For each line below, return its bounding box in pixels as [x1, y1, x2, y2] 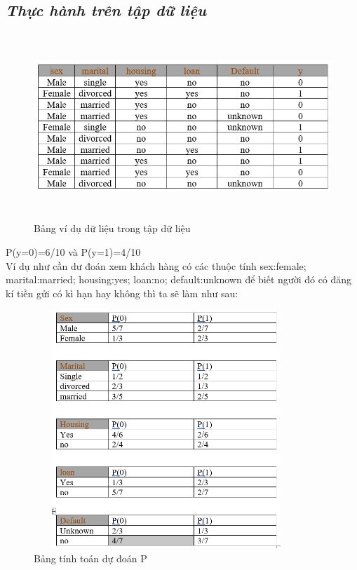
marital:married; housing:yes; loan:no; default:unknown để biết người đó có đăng [6, 272, 352, 287]
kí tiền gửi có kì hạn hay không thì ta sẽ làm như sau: [6, 285, 238, 300]
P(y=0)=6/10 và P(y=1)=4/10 [6, 244, 141, 259]
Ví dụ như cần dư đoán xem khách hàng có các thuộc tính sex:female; [6, 258, 307, 273]
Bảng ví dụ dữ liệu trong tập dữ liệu [34, 221, 191, 236]
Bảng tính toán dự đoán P [34, 551, 147, 566]
